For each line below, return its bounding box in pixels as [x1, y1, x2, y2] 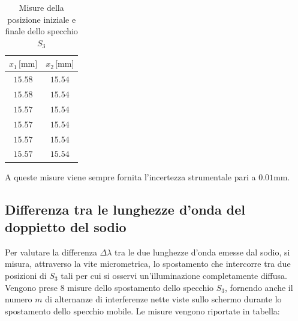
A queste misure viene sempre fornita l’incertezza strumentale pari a [5, 170, 256, 183]
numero [5, 293, 32, 305]
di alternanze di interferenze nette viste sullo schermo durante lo [45, 293, 282, 305]
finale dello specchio [5, 25, 78, 37]
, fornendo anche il [225, 281, 293, 293]
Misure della [19, 1, 64, 13]
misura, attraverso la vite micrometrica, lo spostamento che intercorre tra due [5, 257, 291, 270]
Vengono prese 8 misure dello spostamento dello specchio [5, 281, 214, 293]
